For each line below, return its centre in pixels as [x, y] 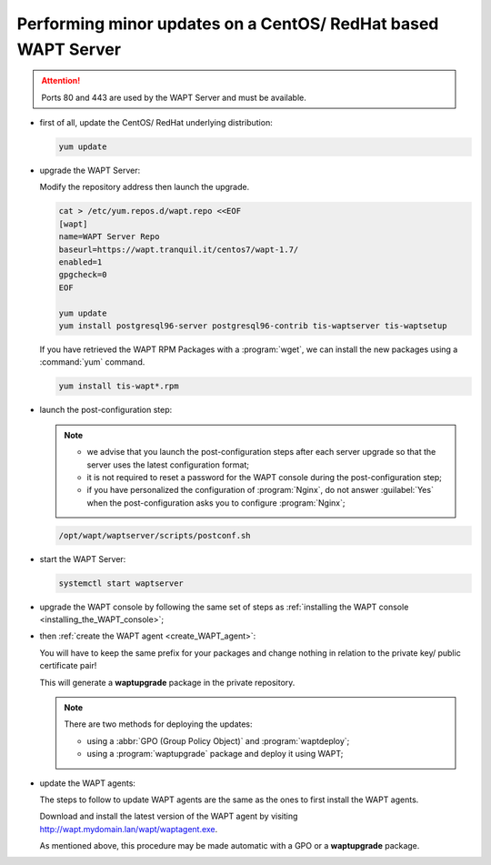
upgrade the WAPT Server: [90, 171]
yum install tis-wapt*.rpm [119, 386]
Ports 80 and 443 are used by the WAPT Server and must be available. [174, 97]
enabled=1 [80, 262]
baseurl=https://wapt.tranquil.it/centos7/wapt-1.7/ [179, 249]
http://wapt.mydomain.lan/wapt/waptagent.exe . [129, 829]
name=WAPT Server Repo [109, 237]
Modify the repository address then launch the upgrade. [145, 187]
